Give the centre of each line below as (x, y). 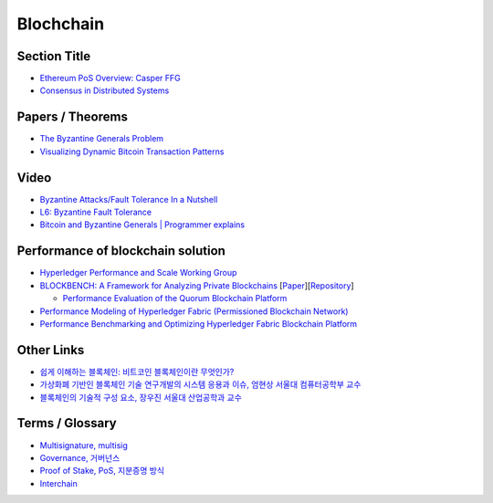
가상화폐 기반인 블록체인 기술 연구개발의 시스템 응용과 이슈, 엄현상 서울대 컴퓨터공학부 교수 (200, 384)
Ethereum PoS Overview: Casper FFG (110, 79)
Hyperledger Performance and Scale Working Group (138, 273)
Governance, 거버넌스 (80, 457)
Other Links (51, 350)
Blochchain (61, 24)
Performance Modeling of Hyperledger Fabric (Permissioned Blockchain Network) (194, 311)
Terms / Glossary (67, 423)
